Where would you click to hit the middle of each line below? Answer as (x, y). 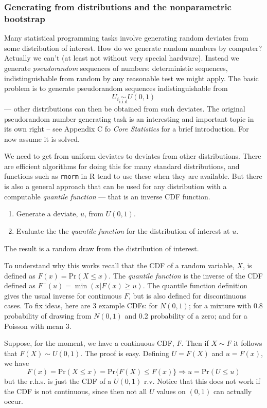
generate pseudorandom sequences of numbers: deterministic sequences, (116, 68)
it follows (248, 343)
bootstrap (25, 18)
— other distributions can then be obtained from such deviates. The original (125, 108)
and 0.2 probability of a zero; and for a (186, 316)
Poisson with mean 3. (38, 326)
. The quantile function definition (195, 285)
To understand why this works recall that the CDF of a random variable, (119, 265)
